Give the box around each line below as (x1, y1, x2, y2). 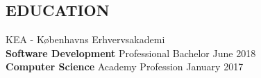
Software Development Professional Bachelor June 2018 (6, 45, 256, 60)
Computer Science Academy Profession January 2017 (6, 59, 244, 74)
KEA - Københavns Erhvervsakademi (6, 32, 165, 47)
